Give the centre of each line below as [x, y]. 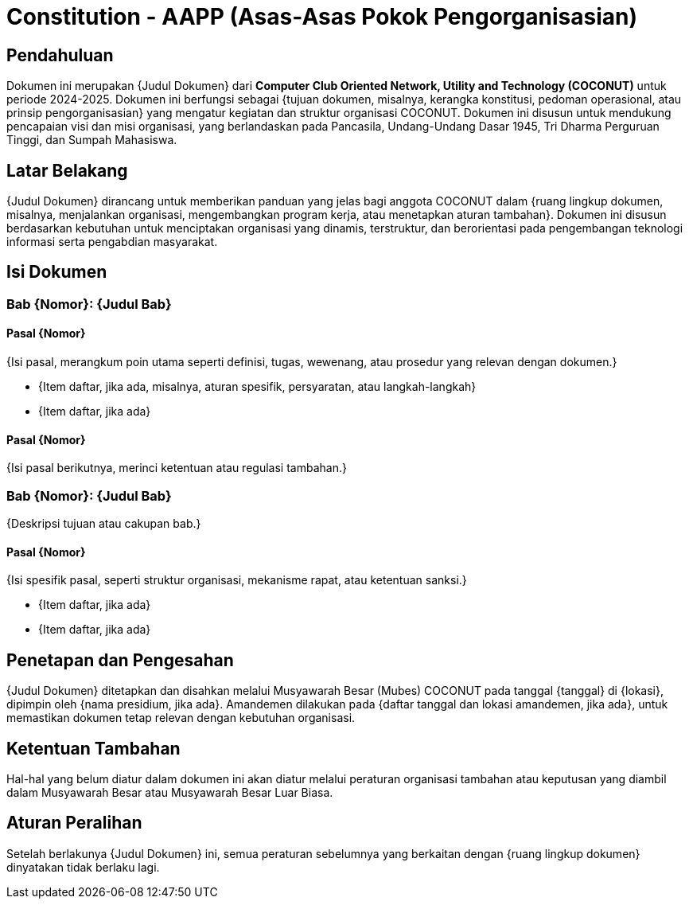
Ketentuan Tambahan [93, 748]
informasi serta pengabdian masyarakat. [112, 242]
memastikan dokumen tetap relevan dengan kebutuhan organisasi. [181, 718]
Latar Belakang [67, 170]
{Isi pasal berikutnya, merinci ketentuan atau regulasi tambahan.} [177, 468]
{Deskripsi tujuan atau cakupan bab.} [104, 524]
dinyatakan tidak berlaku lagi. [83, 867]
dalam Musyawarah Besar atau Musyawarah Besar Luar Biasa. [170, 792]
